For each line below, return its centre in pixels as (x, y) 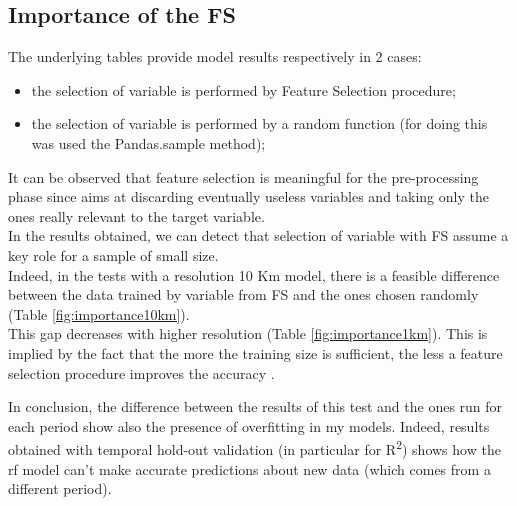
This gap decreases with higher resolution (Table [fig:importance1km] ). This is (248, 333)
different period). (60, 488)
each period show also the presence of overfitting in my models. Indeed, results (249, 425)
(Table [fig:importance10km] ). (99, 313)
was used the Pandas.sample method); (148, 142)
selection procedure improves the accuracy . (141, 372)
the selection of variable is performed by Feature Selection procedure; (243, 89)
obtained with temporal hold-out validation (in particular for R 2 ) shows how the (254, 447)
